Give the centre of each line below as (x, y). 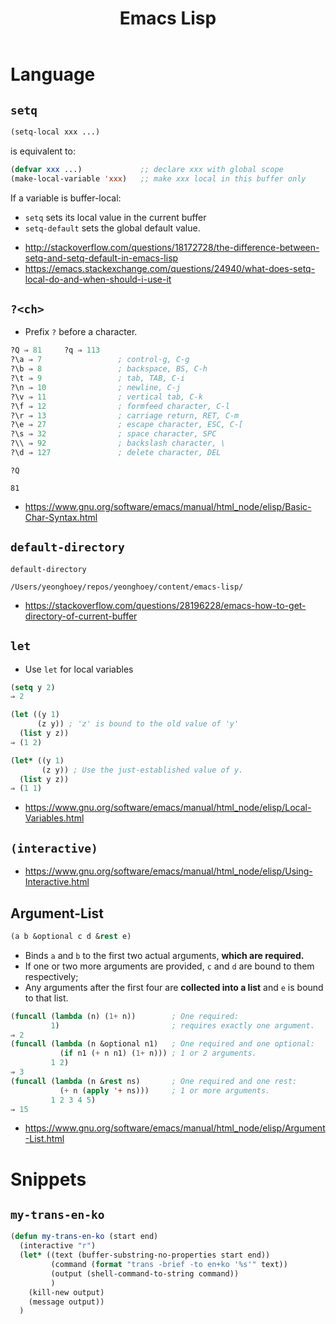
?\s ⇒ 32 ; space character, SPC (113, 434)
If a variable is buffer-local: (66, 198)
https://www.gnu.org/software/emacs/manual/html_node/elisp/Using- (168, 871)
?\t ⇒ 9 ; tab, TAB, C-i (98, 378)
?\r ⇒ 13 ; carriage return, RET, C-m (125, 415)
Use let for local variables (79, 669)
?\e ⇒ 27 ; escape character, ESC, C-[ (127, 425)
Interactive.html (57, 882)
